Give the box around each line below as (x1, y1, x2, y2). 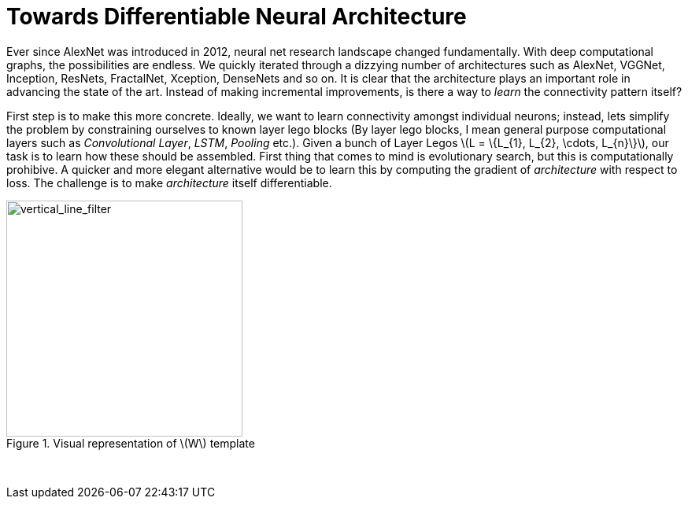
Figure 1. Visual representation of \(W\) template (6, 436, 255, 450)
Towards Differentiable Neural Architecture (6, 3, 467, 30)
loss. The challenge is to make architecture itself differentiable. (6, 175, 332, 190)
